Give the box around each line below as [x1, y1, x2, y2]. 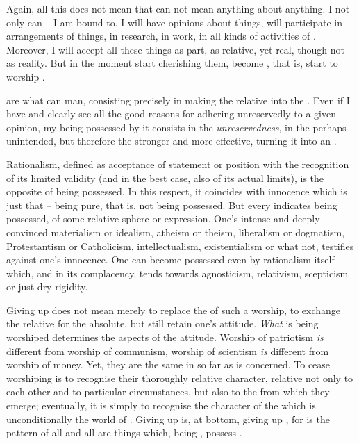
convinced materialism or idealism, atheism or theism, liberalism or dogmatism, [6, 224, 345, 239]
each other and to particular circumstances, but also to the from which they [6, 384, 330, 399]
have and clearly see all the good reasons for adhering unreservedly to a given [6, 106, 336, 121]
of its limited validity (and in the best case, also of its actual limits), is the [6, 170, 324, 185]
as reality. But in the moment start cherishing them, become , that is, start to [6, 56, 338, 70]
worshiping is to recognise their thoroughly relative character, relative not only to [6, 370, 353, 385]
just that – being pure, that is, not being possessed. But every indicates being [6, 197, 337, 212]
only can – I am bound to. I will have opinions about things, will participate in [6, 15, 343, 29]
